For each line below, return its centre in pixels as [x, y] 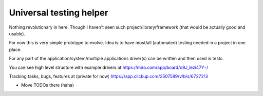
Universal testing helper [59, 13]
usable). [17, 33]
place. [15, 49]
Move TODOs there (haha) [47, 85]
